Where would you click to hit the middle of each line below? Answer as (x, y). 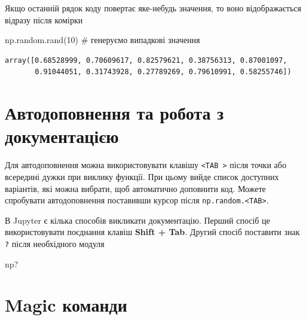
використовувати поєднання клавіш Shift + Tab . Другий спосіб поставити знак (152, 232)
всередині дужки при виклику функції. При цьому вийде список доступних (142, 176)
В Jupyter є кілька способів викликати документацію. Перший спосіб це (137, 220)
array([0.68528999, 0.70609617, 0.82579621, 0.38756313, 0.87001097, (146, 60)
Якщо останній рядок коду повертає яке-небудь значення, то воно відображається (153, 8)
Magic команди (66, 305)
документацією (62, 136)
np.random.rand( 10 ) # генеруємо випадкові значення (102, 40)
